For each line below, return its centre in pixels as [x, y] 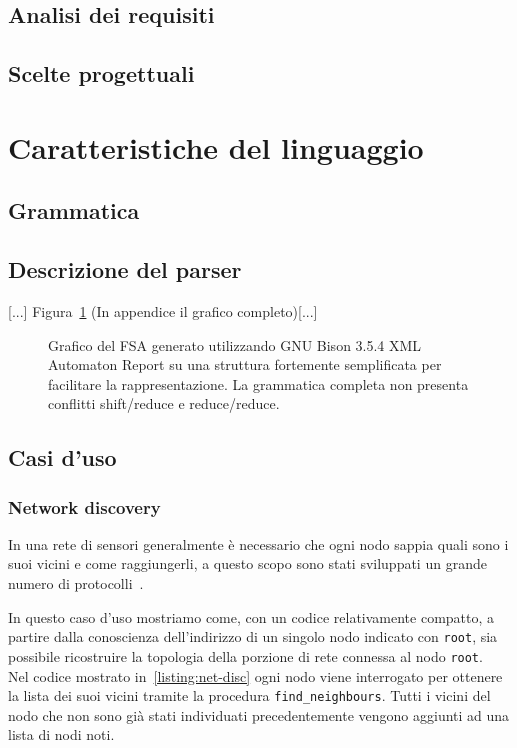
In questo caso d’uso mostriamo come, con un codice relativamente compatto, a [251, 616]
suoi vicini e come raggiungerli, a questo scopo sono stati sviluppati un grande [247, 563]
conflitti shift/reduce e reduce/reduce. [164, 403]
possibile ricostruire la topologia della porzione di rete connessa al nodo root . [245, 655]
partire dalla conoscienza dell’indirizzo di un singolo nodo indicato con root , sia [253, 636]
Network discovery [84, 506]
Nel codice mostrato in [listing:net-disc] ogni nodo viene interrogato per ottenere [255, 675]
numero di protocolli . [76, 583]
